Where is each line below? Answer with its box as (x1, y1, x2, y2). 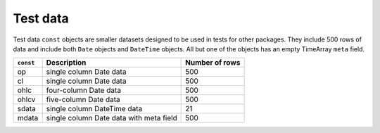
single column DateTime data (46, 104, 143, 114)
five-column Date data (46, 95, 121, 105)
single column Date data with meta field (46, 113, 177, 123)
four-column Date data (46, 85, 122, 95)
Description (46, 58, 87, 68)
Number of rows (185, 58, 241, 68)
